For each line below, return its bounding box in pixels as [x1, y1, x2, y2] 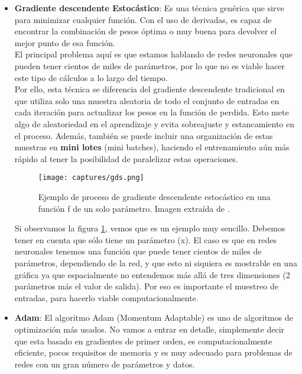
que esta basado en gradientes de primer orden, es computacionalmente [14, 334, 272, 347]
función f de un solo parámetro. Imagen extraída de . [38, 202, 230, 214]
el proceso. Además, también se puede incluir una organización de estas [14, 129, 273, 141]
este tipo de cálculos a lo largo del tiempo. [14, 71, 168, 83]
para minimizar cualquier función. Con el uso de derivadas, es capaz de [14, 13, 272, 25]
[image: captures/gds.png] [38, 173, 144, 182]
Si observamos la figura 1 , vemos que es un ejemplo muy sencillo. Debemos [14, 222, 285, 234]
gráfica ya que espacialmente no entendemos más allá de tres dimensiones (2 [14, 268, 290, 280]
